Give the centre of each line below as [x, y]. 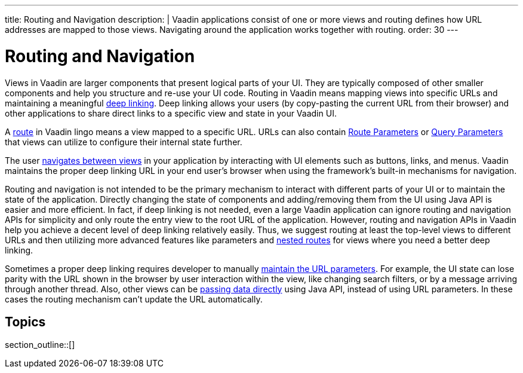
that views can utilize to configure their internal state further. [124, 142]
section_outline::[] [40, 345]
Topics [25, 322]
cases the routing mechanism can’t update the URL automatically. [134, 299]
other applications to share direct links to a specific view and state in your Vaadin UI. [171, 113]
